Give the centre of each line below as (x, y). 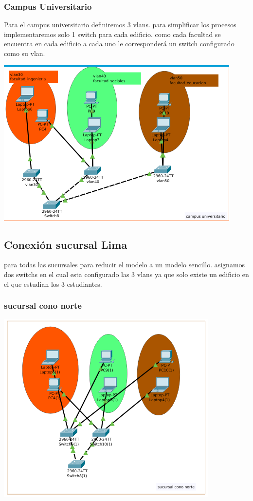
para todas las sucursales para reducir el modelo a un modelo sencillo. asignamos (125, 265)
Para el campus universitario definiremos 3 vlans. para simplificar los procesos (120, 25)
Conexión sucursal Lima (66, 244)
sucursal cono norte (43, 306)
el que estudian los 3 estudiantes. (53, 284)
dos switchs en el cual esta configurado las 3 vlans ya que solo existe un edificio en (126, 274)
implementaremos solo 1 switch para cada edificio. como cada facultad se (112, 34)
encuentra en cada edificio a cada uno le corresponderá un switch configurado (119, 44)
